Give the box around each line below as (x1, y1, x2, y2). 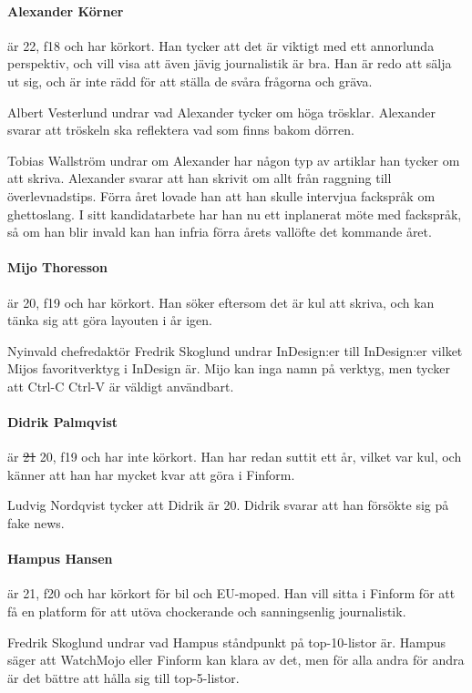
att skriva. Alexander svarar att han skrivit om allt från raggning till (7, 168, 392, 188)
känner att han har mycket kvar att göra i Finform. (7, 464, 295, 484)
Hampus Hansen (7, 549, 113, 568)
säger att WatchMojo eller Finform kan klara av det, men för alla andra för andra (7, 650, 465, 669)
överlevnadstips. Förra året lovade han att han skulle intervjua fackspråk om (7, 186, 436, 205)
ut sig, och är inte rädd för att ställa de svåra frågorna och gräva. (7, 71, 373, 90)
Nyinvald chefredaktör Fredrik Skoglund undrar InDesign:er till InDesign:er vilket (7, 341, 463, 360)
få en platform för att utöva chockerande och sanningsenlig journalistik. (7, 602, 406, 621)
